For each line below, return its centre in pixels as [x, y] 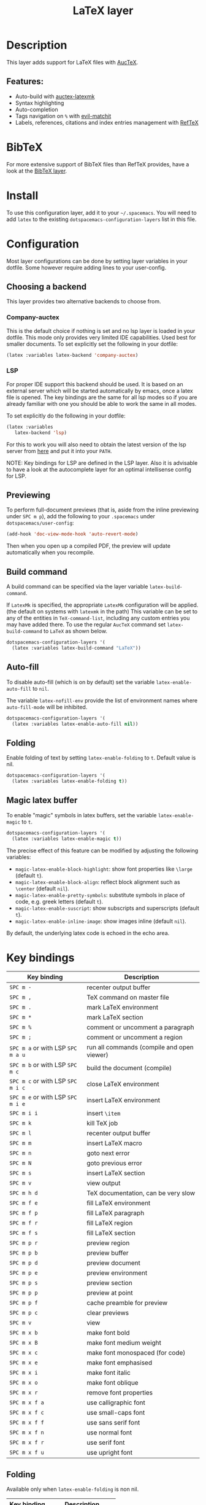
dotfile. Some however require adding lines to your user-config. [86, 267]
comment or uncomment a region [135, 1037]
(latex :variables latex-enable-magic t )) [67, 839]
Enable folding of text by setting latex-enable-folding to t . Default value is [101, 758]
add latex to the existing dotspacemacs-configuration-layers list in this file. [101, 219]
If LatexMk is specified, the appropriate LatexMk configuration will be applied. [102, 605]
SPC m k [21, 1123]
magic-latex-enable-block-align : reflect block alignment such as [97, 882]
